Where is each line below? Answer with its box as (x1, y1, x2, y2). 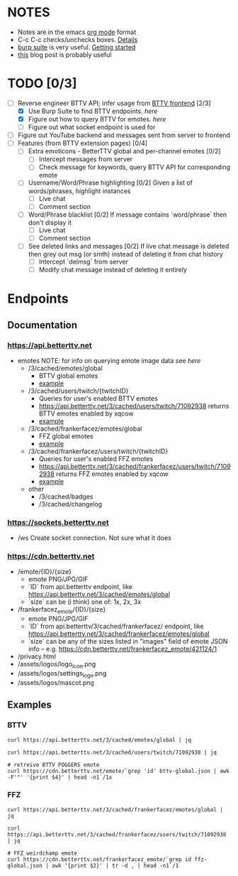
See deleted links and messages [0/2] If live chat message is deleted (28, 242, 229, 250)
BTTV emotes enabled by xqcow (38, 409, 134, 418)
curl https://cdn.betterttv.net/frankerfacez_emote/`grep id (7, 855, 192, 863)
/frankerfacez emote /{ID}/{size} (17, 605, 106, 615)
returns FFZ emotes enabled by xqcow (55, 470, 169, 478)
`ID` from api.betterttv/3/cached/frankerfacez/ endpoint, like (28, 622, 204, 631)
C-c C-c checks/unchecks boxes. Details (17, 35, 138, 43)
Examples (7, 699, 52, 711)
